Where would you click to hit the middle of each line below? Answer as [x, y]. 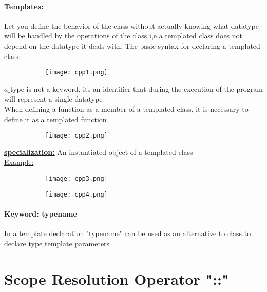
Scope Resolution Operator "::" [117, 278]
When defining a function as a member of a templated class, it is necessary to [126, 109]
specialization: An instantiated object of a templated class [99, 152]
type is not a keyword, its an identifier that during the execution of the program [137, 89]
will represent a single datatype [53, 99]
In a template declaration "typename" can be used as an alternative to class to [128, 233]
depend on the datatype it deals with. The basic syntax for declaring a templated [132, 45]
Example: [19, 162]
